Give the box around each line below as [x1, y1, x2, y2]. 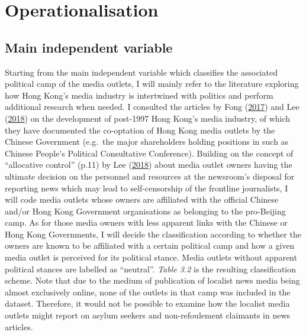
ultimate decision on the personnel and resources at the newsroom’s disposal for [5, 170, 295, 182]
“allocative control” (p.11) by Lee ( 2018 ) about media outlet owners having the [5, 158, 292, 171]
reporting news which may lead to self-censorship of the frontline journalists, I [5, 181, 288, 194]
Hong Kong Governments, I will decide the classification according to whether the [5, 227, 301, 240]
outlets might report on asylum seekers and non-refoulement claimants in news [5, 309, 291, 321]
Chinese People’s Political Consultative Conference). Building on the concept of [5, 147, 294, 159]
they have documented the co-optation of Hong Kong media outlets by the [5, 123, 275, 136]
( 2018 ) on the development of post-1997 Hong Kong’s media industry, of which [5, 112, 291, 124]
